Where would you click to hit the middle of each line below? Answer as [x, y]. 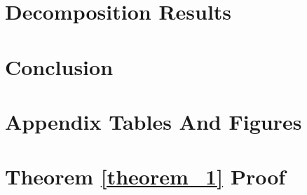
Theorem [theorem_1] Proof [145, 176]
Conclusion [59, 66]
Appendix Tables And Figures [153, 121]
